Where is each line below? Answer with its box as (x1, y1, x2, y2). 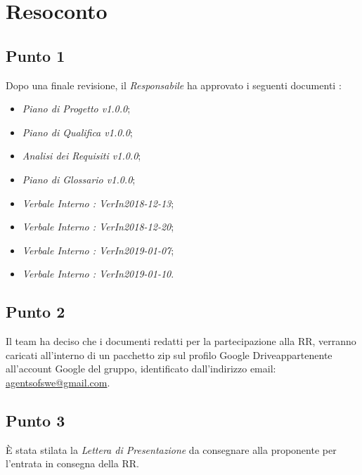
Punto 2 (6, 301, 65, 323)
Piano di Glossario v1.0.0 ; (22, 171, 136, 186)
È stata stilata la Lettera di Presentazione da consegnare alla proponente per (6, 442, 337, 457)
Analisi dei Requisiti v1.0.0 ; (22, 148, 141, 163)
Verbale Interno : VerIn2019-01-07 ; (22, 242, 174, 257)
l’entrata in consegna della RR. (6, 456, 139, 471)
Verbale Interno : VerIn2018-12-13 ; (22, 195, 174, 210)
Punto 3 (6, 409, 65, 431)
